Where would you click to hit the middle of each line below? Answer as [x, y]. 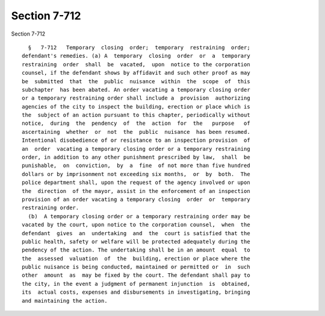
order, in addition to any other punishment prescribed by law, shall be [136, 157]
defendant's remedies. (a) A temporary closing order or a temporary [136, 56]
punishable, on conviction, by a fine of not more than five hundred [136, 166]
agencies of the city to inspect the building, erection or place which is [136, 106]
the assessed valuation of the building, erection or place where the [136, 258]
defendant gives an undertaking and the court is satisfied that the [136, 233]
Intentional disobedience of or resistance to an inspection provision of [136, 141]
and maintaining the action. [65, 301]
